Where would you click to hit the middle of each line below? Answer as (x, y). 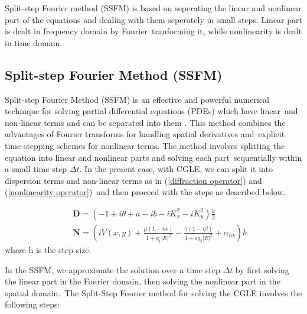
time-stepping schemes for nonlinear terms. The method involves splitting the (145, 145)
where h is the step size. (48, 249)
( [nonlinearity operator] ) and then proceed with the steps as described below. (145, 192)
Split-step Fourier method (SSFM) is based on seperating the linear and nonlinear (153, 8)
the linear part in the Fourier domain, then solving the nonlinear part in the (143, 281)
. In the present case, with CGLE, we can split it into (176, 169)
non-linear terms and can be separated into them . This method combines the (145, 122)
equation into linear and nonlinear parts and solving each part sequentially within (153, 157)
